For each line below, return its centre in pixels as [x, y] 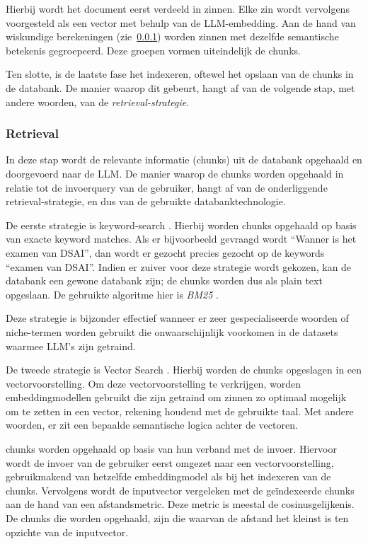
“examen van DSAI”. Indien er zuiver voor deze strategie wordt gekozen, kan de [179, 266]
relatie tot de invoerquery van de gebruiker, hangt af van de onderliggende [167, 187]
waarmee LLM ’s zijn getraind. [71, 346]
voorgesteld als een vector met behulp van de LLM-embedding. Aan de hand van [181, 22]
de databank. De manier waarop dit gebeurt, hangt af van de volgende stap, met [180, 87]
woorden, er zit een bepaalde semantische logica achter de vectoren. [152, 425]
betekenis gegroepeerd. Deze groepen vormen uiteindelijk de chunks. [154, 50]
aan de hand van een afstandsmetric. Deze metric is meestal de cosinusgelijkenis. [180, 504]
